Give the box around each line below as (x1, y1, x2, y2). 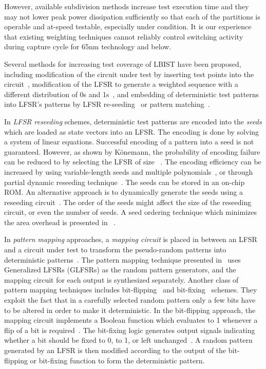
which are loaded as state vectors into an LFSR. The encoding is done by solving (4, 126, 259, 137)
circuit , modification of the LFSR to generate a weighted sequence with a (4, 79, 238, 89)
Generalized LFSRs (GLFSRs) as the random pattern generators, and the (4, 264, 236, 275)
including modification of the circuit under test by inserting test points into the (4, 68, 254, 79)
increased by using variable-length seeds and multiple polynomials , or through (4, 166, 253, 177)
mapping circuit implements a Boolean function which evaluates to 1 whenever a (4, 315, 258, 325)
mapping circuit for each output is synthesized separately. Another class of (4, 274, 239, 285)
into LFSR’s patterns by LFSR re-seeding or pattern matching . (4, 99, 210, 109)
